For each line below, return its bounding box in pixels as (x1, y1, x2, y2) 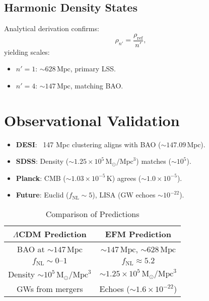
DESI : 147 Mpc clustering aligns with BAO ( (16, 139, 161, 149)
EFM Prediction (105, 228, 171, 240)
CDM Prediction (18, 228, 87, 240)
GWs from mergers (17, 282, 83, 294)
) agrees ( (112, 172, 142, 183)
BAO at (17, 243, 45, 255)
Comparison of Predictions (45, 208, 140, 220)
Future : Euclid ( (16, 189, 69, 200)
